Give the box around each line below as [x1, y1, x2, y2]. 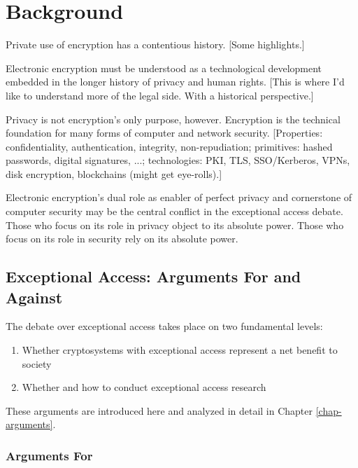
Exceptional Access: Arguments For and [6, 266, 301, 287]
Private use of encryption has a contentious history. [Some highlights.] [6, 37, 305, 52]
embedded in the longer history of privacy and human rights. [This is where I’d [6, 74, 345, 89]
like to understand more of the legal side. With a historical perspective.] [6, 88, 314, 102]
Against [6, 286, 63, 308]
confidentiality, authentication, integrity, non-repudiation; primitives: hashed [6, 139, 333, 153]
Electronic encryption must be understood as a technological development [6, 60, 322, 75]
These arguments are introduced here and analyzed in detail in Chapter [6, 403, 313, 418]
